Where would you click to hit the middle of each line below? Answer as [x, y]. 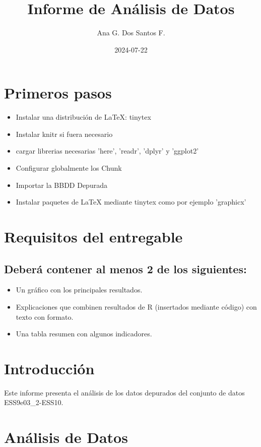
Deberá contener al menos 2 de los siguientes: [125, 268]
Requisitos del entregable [93, 236]
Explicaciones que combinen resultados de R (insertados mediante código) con [136, 306]
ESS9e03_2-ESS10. [34, 402]
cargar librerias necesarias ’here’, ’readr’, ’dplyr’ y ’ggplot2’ [107, 151]
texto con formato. [45, 316]
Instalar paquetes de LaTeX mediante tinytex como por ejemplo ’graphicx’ [131, 202]
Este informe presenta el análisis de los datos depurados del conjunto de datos [124, 392]
